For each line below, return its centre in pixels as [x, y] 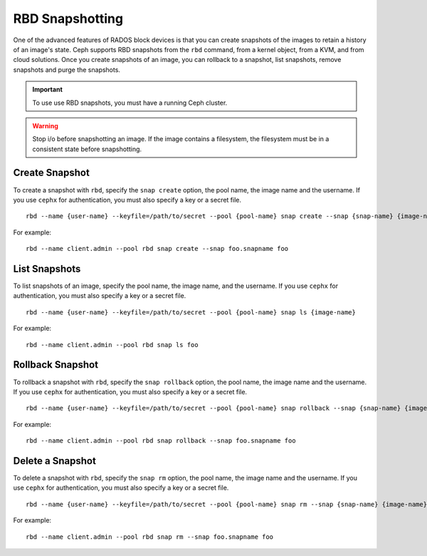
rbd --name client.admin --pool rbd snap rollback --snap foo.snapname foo [161, 441]
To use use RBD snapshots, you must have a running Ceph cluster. [130, 103]
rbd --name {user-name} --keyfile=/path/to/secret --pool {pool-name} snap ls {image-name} [191, 312]
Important [48, 90]
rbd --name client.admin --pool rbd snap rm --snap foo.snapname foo [150, 537]
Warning [45, 125]
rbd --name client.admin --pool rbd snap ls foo [112, 345]
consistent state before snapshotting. [87, 149]
